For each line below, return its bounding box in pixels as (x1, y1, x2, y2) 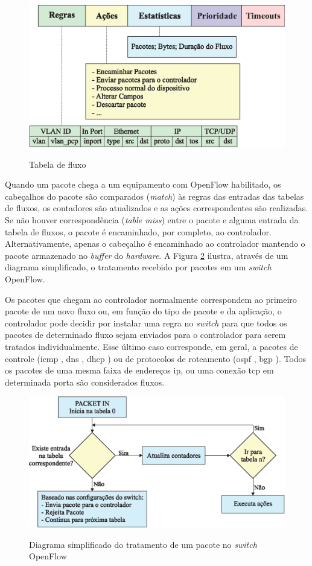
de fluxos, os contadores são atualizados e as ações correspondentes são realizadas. (5, 202, 308, 214)
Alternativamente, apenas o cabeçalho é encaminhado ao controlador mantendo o (5, 237, 305, 250)
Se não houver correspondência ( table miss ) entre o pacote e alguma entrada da (5, 213, 299, 226)
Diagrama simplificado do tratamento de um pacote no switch (29, 538, 257, 550)
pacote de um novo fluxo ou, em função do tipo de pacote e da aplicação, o (5, 305, 282, 317)
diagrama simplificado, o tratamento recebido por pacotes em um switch (5, 261, 272, 273)
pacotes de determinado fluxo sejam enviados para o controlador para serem (5, 328, 286, 341)
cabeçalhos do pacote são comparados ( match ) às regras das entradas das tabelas (5, 189, 304, 202)
